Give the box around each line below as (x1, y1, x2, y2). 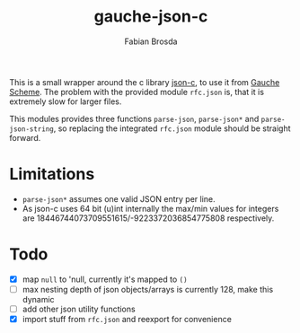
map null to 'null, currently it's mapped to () (22, 274, 188, 285)
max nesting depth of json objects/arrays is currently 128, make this (22, 284, 274, 294)
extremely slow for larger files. (9, 96, 122, 107)
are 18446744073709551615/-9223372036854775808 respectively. (22, 213, 275, 223)
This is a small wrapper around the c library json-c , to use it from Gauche (9, 76, 280, 87)
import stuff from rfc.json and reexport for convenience (22, 314, 232, 324)
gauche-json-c (93, 6, 208, 27)
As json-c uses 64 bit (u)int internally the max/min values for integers (22, 203, 279, 214)
